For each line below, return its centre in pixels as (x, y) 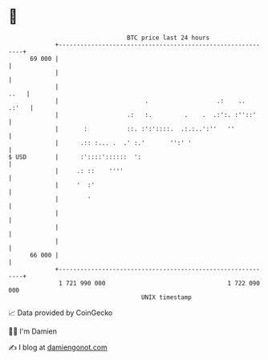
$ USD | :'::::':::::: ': (75, 157)
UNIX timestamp (166, 297)
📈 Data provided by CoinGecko (61, 313)
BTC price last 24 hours (169, 38)
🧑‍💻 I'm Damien (33, 331)
